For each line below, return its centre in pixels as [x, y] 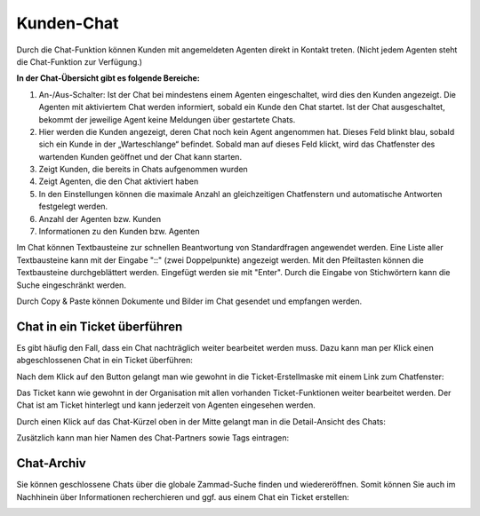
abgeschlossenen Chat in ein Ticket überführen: [104, 361]
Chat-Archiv [51, 463]
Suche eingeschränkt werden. [71, 285]
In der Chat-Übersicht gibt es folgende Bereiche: [108, 78]
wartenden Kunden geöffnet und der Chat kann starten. [140, 156]
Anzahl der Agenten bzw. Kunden [100, 218]
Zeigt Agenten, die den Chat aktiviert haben [119, 181]
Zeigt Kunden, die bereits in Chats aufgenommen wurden [143, 170]
